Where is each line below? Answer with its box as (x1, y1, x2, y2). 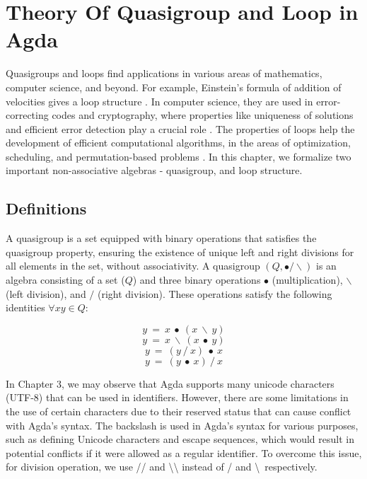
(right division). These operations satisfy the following (97, 286, 332, 301)
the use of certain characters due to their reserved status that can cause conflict (6, 404, 351, 419)
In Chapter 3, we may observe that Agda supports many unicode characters (6, 376, 334, 391)
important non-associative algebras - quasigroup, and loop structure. (6, 163, 303, 178)
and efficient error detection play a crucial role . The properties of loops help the (6, 121, 355, 136)
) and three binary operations (132, 272, 261, 287)
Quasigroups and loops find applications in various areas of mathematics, (6, 66, 322, 81)
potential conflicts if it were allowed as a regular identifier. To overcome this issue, (6, 445, 362, 460)
